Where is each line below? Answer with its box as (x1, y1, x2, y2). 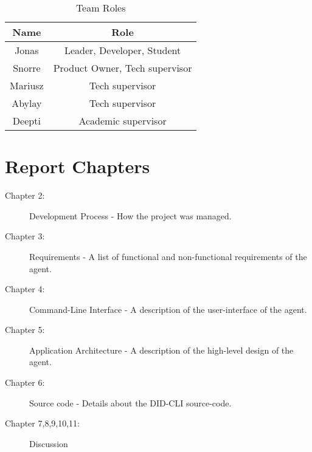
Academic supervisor (78, 114, 167, 128)
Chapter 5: (5, 323, 45, 336)
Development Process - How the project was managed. (29, 209, 232, 222)
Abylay (12, 96, 42, 110)
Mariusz (10, 78, 44, 92)
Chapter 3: (5, 230, 45, 242)
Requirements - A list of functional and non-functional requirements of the (29, 250, 307, 262)
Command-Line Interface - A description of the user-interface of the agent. (29, 303, 307, 315)
